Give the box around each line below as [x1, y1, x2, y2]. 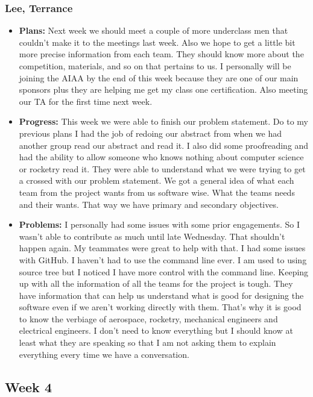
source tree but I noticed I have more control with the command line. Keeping [19, 265, 309, 278]
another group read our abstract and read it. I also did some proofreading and [19, 139, 309, 151]
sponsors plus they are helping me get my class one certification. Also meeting [19, 83, 308, 96]
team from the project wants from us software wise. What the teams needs [19, 186, 295, 198]
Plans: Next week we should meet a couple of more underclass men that [19, 24, 288, 37]
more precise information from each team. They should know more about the [19, 48, 304, 60]
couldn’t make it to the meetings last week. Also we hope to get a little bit [19, 36, 296, 48]
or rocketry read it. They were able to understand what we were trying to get [19, 162, 306, 175]
